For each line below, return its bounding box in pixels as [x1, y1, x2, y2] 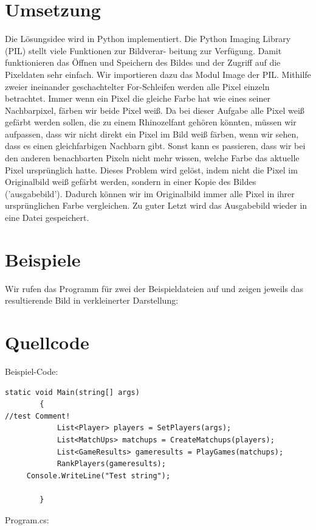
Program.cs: [5, 513, 49, 526]
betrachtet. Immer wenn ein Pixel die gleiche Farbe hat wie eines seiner [5, 92, 270, 105]
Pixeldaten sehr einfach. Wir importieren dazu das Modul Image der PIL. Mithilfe [5, 68, 311, 80]
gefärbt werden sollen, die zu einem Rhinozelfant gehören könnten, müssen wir [5, 116, 297, 128]
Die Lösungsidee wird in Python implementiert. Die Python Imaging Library [5, 32, 291, 45]
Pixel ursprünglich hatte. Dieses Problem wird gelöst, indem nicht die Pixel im [5, 163, 298, 176]
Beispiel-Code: [5, 365, 58, 378]
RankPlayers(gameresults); [57, 459, 166, 469]
